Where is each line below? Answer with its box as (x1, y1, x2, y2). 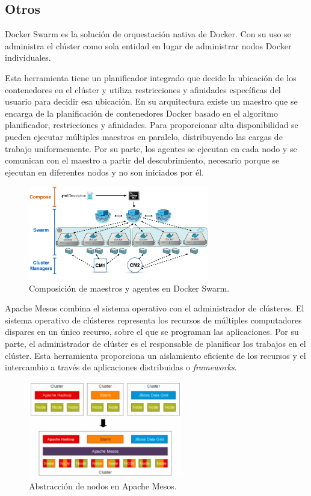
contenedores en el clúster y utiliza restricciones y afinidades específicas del (5, 83, 281, 96)
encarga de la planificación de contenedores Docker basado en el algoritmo (5, 106, 278, 119)
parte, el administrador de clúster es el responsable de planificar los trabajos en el (5, 337, 306, 350)
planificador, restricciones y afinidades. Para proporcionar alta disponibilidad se (5, 118, 298, 131)
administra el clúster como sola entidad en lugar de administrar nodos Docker (5, 39, 292, 52)
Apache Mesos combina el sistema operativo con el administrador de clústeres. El (5, 302, 304, 314)
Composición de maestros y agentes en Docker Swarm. (29, 281, 230, 294)
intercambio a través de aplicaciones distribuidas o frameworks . (5, 361, 237, 373)
